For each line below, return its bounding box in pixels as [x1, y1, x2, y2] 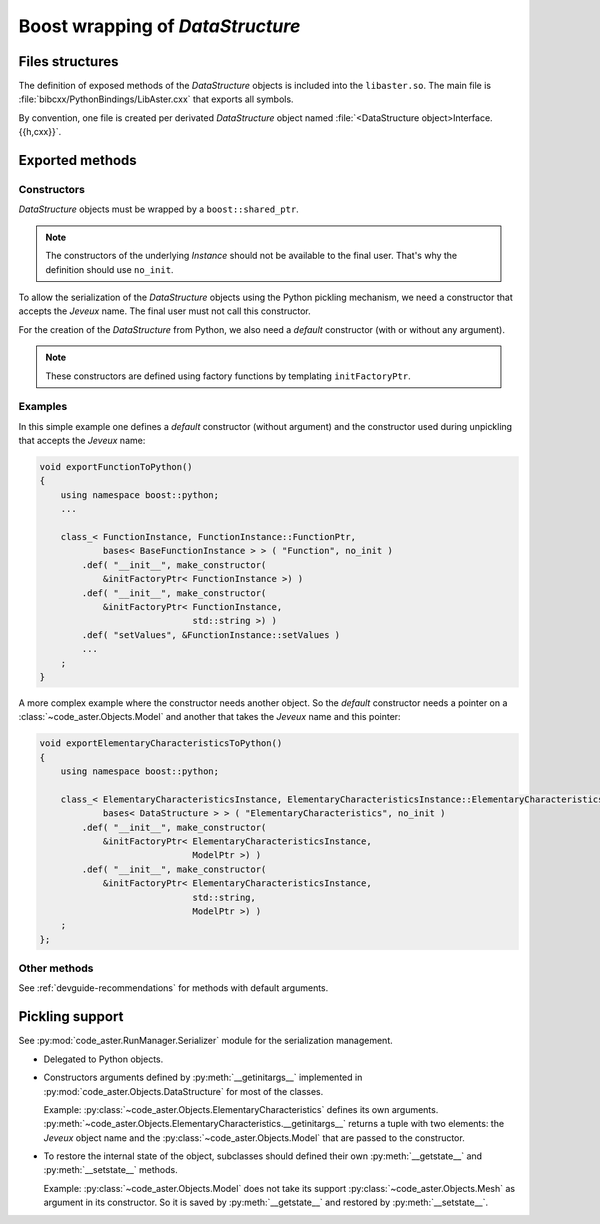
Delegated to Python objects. [43, 1053, 164, 1065]
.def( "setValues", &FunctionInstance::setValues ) [81, 629, 341, 640]
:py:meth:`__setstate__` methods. [43, 1164, 179, 1176]
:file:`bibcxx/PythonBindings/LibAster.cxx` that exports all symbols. [18, 93, 294, 105]
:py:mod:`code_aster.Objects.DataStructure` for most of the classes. [43, 1085, 324, 1097]
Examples [18, 400, 68, 414]
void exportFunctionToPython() [39, 461, 194, 473]
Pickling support [18, 1008, 124, 1025]
